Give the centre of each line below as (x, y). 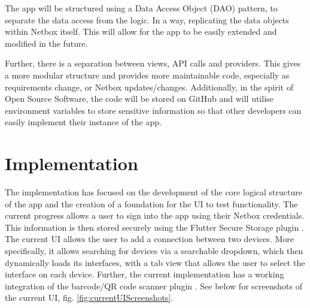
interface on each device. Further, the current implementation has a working (145, 274)
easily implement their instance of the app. (83, 122)
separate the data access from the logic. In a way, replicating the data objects (147, 19)
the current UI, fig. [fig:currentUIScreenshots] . (89, 298)
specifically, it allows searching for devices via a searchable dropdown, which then (154, 251)
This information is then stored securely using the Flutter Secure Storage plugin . (154, 227)
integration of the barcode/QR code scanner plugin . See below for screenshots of (154, 286)
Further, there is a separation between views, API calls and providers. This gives (153, 63)
